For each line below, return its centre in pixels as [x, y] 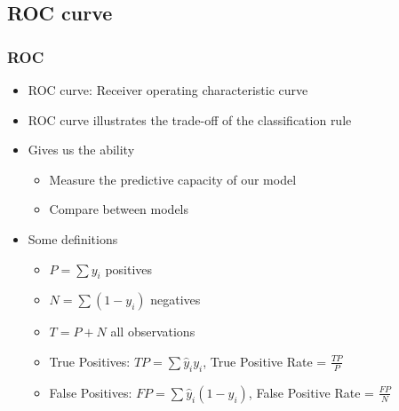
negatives [176, 300]
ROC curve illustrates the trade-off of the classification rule [190, 119]
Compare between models [119, 209]
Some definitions [73, 238]
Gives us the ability [81, 150]
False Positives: [91, 392]
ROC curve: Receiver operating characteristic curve [168, 90]
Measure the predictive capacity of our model [173, 179]
